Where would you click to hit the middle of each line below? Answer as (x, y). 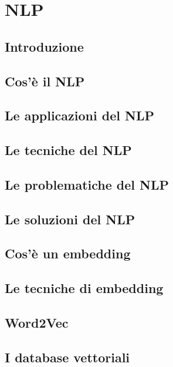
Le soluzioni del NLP (70, 219)
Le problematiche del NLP (87, 184)
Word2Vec (37, 323)
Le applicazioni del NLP (79, 115)
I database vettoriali (67, 357)
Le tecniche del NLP (68, 150)
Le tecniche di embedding (84, 288)
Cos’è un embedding (68, 253)
